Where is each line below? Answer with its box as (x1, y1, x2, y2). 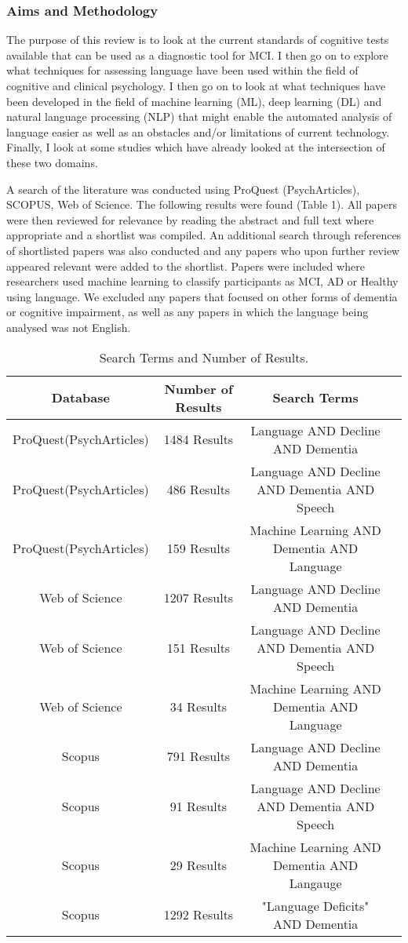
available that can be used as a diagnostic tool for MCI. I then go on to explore (6, 46, 388, 63)
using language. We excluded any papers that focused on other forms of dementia (6, 288, 398, 304)
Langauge (289, 873, 342, 892)
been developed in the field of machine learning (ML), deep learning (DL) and (6, 93, 382, 109)
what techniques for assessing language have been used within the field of (6, 62, 359, 78)
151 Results (166, 638, 231, 657)
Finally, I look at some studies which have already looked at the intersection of (6, 139, 385, 155)
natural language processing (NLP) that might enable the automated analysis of (6, 108, 392, 125)
